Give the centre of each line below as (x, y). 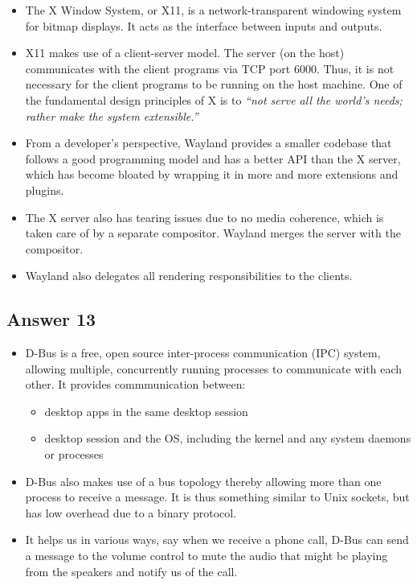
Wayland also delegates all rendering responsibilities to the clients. (189, 276)
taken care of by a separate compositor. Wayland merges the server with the (213, 233)
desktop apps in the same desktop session (146, 411)
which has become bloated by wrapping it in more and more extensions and (212, 174)
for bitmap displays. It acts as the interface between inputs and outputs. (204, 25)
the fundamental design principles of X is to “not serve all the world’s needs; (214, 99)
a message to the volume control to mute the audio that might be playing (206, 556)
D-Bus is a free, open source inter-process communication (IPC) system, (203, 353)
